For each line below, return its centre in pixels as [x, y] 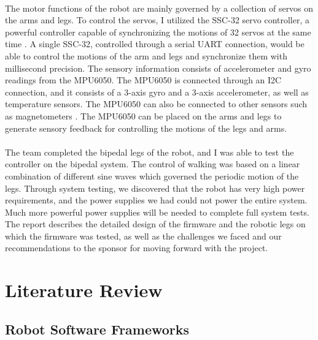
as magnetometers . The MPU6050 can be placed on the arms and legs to [143, 115]
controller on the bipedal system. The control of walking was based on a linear [153, 164]
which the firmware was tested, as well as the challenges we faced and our [143, 236]
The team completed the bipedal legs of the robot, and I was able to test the [149, 152]
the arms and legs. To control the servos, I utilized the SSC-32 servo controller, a [157, 20]
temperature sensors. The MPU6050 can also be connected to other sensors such [156, 104]
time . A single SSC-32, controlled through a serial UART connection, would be [155, 44]
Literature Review [84, 290]
